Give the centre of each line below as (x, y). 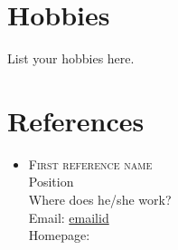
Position (51, 182)
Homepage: (59, 235)
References (76, 120)
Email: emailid (69, 217)
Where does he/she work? (100, 200)
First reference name (90, 163)
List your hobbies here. (71, 58)
